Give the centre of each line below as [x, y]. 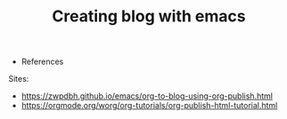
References [42, 62]
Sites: [19, 79]
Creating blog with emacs [149, 16]
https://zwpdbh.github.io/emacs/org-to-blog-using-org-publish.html [147, 96]
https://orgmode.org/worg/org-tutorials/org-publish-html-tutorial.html [149, 106]
